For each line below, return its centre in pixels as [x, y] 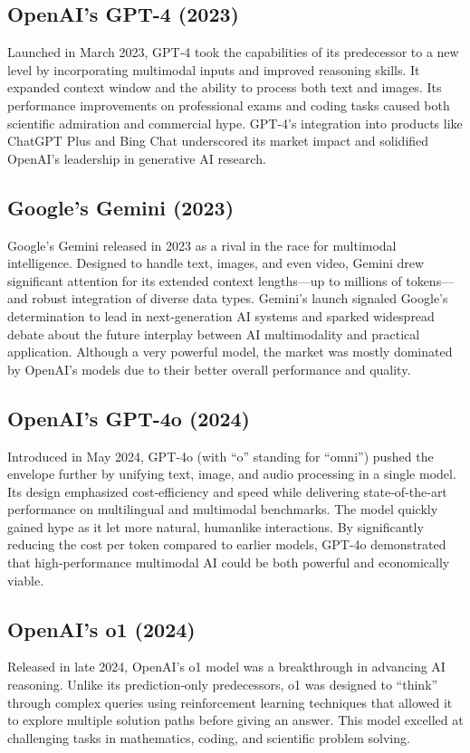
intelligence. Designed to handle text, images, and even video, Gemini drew [216, 263]
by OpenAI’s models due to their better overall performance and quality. [209, 369]
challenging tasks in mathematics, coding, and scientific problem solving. [209, 737]
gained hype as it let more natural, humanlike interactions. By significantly [216, 526]
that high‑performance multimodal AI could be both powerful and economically [229, 562]
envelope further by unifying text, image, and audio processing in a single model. [232, 474]
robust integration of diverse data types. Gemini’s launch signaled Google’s [240, 298]
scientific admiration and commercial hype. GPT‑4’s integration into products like [235, 123]
